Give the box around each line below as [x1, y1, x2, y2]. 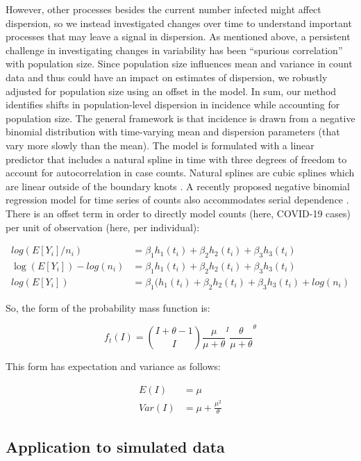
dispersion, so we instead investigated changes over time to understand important [6, 15, 352, 30]
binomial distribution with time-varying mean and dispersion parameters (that [6, 124, 340, 139]
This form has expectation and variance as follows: [6, 359, 221, 374]
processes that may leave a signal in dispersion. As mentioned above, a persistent [6, 29, 351, 44]
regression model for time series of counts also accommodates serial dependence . [6, 192, 349, 207]
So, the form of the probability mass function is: [6, 300, 210, 315]
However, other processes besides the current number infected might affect [6, 2, 321, 16]
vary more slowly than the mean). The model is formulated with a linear [6, 137, 314, 152]
